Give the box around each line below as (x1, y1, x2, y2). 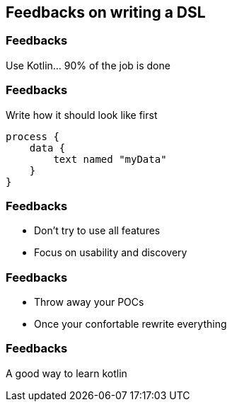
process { (6, 130, 59, 142)
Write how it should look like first (6, 108, 158, 121)
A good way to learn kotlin (6, 367, 127, 379)
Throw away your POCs (34, 296, 144, 309)
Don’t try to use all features (34, 224, 161, 237)
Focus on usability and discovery (34, 246, 187, 259)
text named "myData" (53, 153, 167, 165)
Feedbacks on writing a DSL (6, 4, 206, 21)
